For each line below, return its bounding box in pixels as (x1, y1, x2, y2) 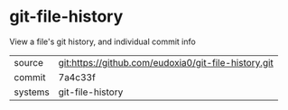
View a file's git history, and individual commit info (9, 36, 196, 47)
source (14, 56, 43, 69)
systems (14, 86, 50, 98)
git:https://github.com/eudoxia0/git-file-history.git (58, 56, 274, 69)
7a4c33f (58, 70, 97, 83)
